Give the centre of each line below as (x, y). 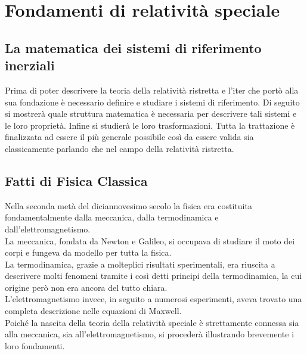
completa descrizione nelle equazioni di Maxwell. (93, 311)
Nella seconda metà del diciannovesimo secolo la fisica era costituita (128, 205)
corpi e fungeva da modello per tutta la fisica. (88, 252)
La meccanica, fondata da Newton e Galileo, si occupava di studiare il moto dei (150, 240)
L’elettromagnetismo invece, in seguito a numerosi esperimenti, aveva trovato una (153, 299)
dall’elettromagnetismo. (48, 229)
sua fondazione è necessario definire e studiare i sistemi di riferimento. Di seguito (152, 102)
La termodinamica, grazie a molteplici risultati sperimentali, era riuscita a (140, 264)
